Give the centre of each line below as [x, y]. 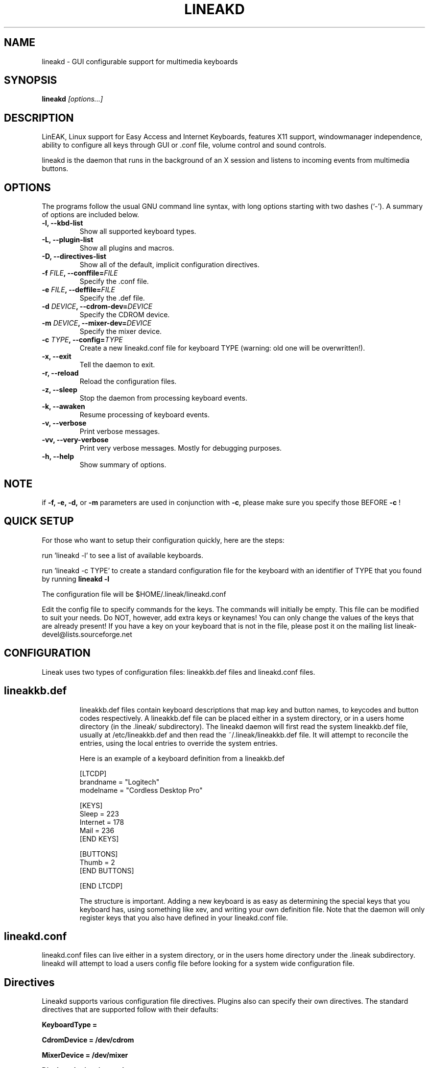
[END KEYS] [99, 839]
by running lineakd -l [75, 579]
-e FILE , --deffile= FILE [78, 290]
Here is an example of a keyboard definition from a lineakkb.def [182, 758]
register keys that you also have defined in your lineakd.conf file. [184, 917]
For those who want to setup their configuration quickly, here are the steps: [163, 540]
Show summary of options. [123, 465]
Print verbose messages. [120, 432]
